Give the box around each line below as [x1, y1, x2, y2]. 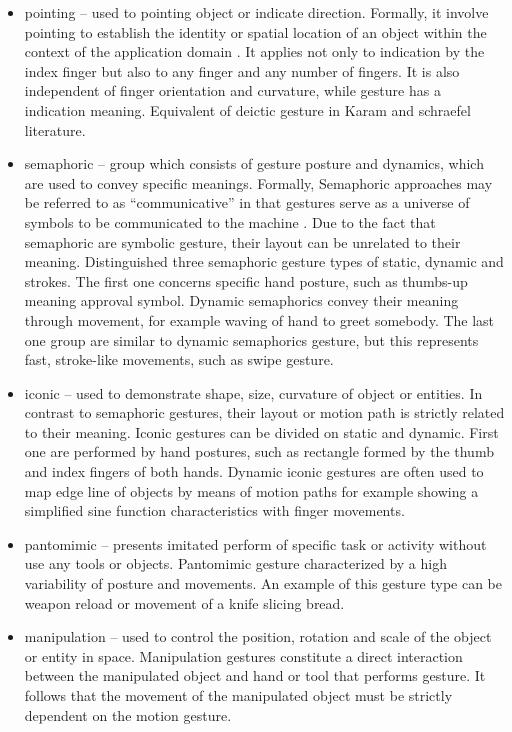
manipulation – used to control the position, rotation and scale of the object [24, 626, 492, 647]
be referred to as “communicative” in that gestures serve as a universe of [24, 192, 470, 213]
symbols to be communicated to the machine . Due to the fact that [24, 211, 436, 232]
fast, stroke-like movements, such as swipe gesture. [24, 349, 334, 370]
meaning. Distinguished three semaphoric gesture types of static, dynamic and [24, 251, 504, 272]
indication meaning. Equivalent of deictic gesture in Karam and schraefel [24, 99, 471, 120]
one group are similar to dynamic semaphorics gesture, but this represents [24, 329, 479, 350]
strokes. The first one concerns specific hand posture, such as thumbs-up [24, 270, 468, 291]
